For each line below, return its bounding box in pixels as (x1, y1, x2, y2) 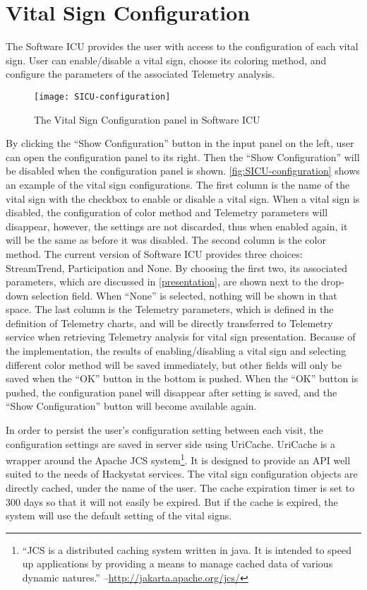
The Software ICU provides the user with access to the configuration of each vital (6, 39, 359, 54)
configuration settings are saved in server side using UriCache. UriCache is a (6, 436, 336, 451)
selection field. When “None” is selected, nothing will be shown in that (31, 288, 337, 302)
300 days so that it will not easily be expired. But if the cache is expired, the (6, 494, 338, 509)
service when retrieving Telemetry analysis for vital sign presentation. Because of (6, 329, 356, 344)
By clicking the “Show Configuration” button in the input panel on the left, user (6, 136, 354, 151)
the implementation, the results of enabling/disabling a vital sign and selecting (6, 343, 347, 358)
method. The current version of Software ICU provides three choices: (6, 246, 303, 261)
